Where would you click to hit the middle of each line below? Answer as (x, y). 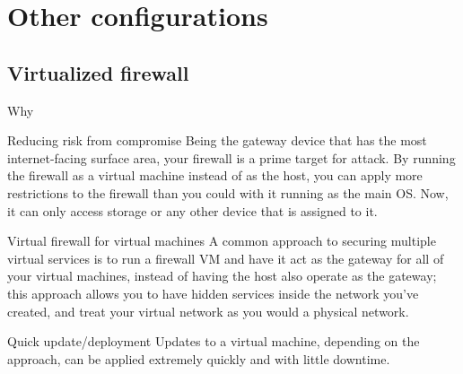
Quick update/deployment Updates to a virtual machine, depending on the (214, 341)
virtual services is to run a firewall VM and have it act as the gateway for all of (226, 258)
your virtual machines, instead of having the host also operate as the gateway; (222, 276)
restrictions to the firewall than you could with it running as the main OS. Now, (228, 192)
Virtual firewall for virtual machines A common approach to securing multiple (222, 241)
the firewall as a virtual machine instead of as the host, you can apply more (215, 175)
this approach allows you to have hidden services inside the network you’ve (213, 293)
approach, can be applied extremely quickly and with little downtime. (199, 358)
